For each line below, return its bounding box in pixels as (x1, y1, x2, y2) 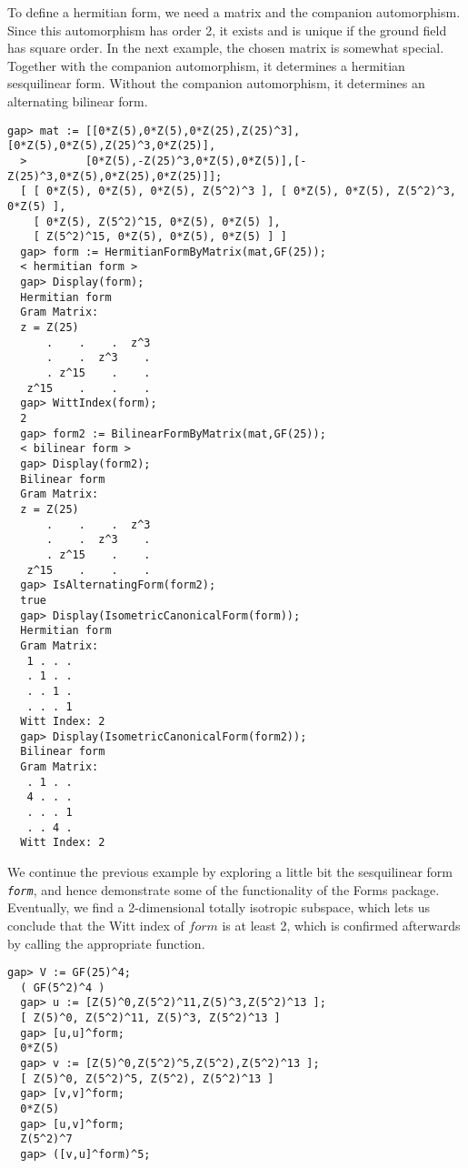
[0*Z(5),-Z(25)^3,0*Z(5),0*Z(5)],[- (85, 154, 307, 167)
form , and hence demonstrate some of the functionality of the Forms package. (7, 880, 440, 899)
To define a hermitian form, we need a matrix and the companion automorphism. (7, 3, 461, 21)
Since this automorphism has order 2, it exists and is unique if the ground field (7, 20, 447, 39)
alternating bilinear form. (7, 91, 148, 110)
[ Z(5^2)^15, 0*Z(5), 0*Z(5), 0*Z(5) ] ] (33, 230, 287, 244)
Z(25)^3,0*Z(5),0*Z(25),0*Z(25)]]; (7, 169, 223, 183)
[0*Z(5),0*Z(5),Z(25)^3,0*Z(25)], (7, 139, 216, 153)
